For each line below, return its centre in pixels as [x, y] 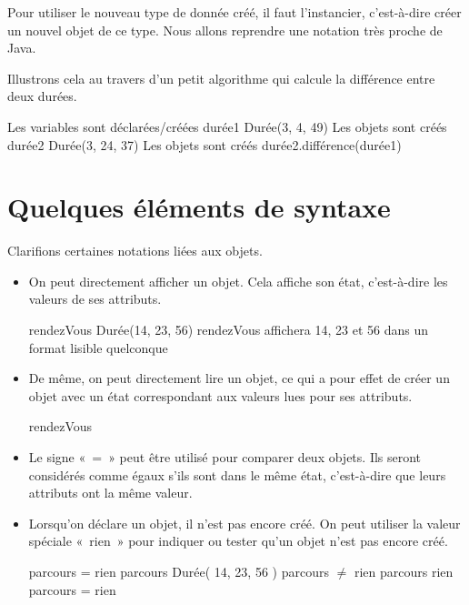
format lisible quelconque [98, 347]
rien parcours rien [404, 571]
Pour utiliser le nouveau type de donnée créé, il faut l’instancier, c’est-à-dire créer [234, 12]
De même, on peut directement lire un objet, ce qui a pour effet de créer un [239, 378]
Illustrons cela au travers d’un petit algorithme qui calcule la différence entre [221, 78]
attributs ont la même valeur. [110, 493]
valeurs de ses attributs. [95, 299]
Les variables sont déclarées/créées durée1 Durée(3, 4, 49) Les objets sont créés [227, 126]
